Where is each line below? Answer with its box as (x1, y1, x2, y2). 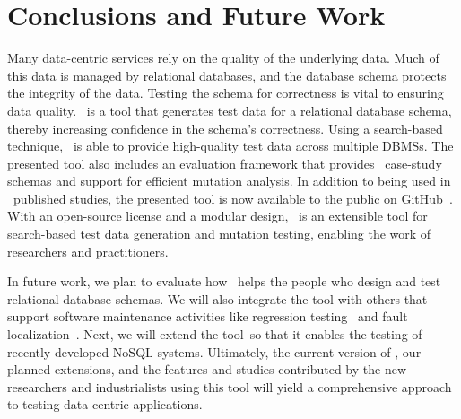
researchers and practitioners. (7, 241, 169, 260)
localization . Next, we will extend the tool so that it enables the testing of (7, 325, 422, 344)
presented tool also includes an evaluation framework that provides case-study (7, 153, 442, 172)
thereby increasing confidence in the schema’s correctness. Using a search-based (7, 118, 443, 137)
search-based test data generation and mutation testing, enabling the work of (7, 224, 431, 243)
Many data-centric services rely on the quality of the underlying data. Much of (7, 48, 439, 67)
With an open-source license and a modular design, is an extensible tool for (7, 206, 428, 225)
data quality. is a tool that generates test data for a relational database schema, (7, 100, 452, 119)
